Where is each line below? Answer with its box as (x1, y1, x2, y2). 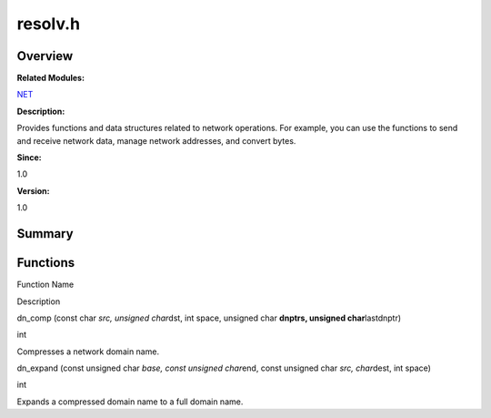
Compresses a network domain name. (16, 346, 159, 357)
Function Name (16, 279, 75, 291)
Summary (16, 226, 74, 241)
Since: (16, 152, 42, 163)
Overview (16, 48, 74, 64)
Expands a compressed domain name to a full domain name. (16, 396, 244, 407)
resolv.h (16, 14, 81, 34)
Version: (16, 185, 50, 196)
